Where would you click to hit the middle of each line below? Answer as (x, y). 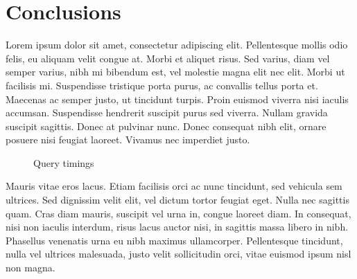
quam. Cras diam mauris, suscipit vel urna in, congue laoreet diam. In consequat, (178, 213)
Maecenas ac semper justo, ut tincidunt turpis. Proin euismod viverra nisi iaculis (177, 99)
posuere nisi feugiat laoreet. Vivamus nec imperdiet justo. (128, 139)
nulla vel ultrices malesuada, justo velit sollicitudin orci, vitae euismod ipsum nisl (178, 254)
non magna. (31, 268)
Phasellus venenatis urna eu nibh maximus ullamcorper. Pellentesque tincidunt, (174, 240)
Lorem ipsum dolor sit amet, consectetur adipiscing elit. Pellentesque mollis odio (177, 45)
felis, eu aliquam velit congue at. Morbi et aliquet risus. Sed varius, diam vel (168, 58)
